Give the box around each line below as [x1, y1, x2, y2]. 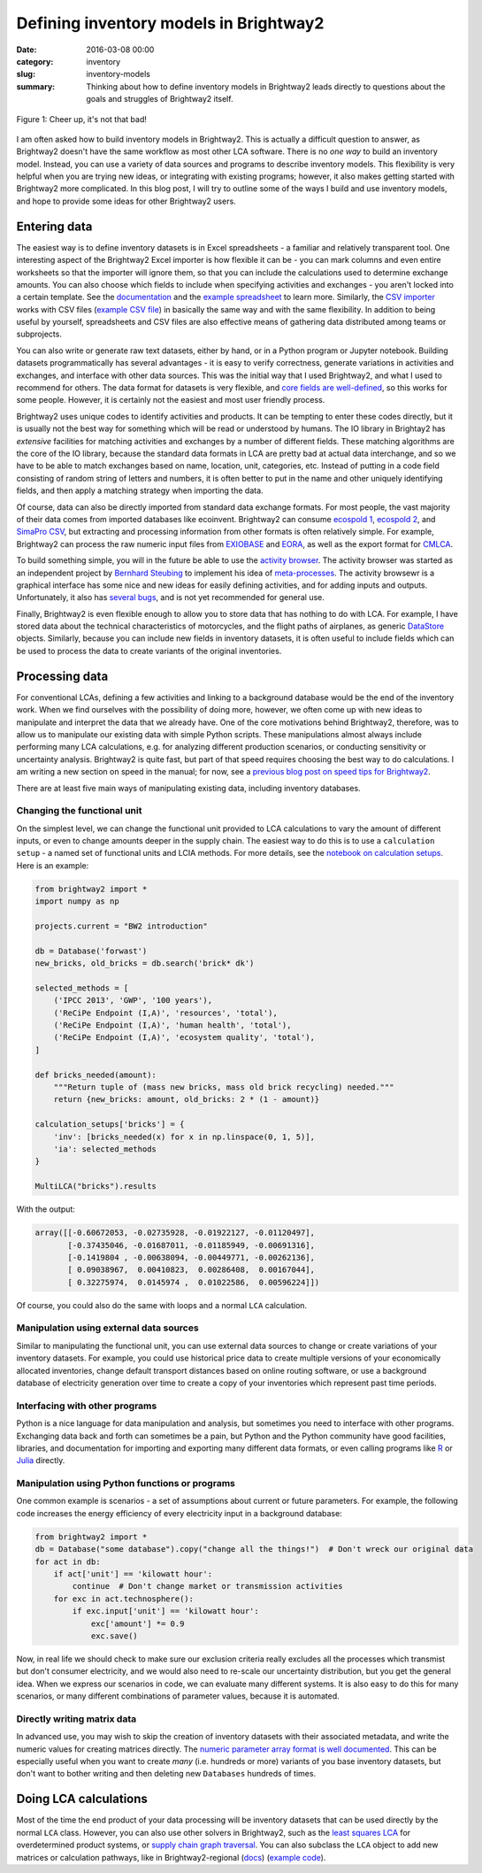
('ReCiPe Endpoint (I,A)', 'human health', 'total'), [53, 1021, 292, 1030]
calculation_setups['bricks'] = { [34, 1120, 185, 1129]
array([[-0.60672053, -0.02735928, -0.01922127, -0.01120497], [34, 1228, 316, 1238]
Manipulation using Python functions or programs [16, 1477, 236, 1490]
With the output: [16, 1204, 75, 1214]
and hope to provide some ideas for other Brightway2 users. [16, 196, 236, 206]
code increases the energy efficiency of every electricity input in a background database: [16, 1507, 342, 1518]
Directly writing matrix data [16, 1713, 137, 1725]
